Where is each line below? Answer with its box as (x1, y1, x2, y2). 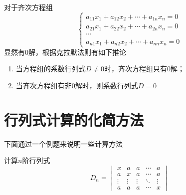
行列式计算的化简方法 (4, 109, 144, 130)
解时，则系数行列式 (75, 80, 138, 90)
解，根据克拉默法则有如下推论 (28, 46, 126, 57)
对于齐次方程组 (4, 2, 53, 12)
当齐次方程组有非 (15, 80, 72, 90)
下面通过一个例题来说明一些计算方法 (4, 138, 123, 149)
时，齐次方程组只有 (104, 63, 168, 74)
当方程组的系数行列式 (15, 63, 86, 74)
